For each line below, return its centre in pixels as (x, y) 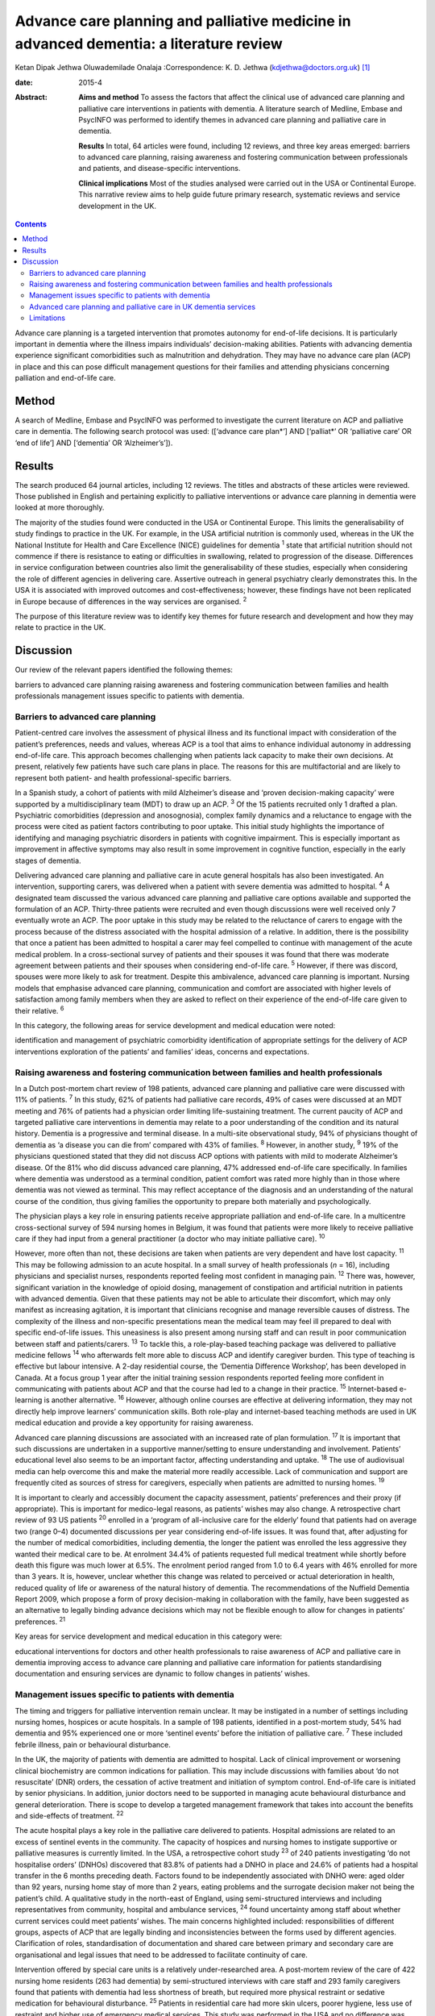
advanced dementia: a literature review (149, 44)
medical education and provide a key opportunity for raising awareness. (134, 1422)
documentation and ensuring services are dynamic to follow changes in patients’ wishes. (162, 1674)
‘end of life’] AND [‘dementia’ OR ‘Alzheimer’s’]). (94, 443)
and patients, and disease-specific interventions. (159, 169)
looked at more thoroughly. (60, 507)
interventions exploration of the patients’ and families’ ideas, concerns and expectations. (162, 1052)
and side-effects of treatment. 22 (69, 1815)
